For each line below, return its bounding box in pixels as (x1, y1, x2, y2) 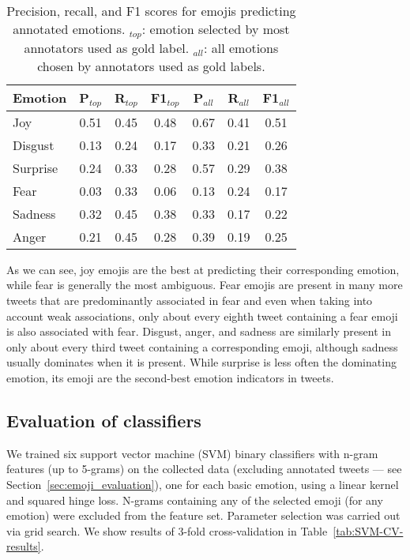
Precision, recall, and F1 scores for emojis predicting (6, 2, 296, 20)
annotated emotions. (13, 20, 126, 38)
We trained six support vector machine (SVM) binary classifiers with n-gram (6, 445, 378, 461)
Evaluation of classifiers (6, 408, 201, 433)
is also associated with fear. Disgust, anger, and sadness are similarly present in (6, 323, 391, 340)
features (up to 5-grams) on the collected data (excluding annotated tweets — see (6, 460, 402, 477)
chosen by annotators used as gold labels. (37, 56, 265, 75)
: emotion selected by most (141, 20, 290, 38)
